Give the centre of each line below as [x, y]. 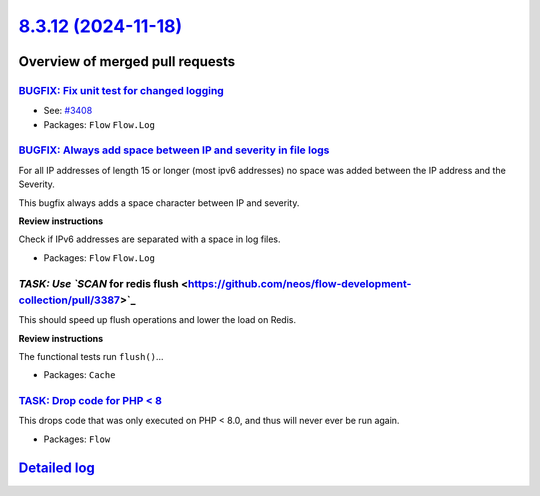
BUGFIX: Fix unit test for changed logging [121, 90]
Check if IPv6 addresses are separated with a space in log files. [149, 239]
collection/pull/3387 [69, 300]
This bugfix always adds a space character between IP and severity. [159, 202]
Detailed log [56, 467]
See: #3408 [68, 111]
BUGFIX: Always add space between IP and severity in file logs [174, 150]
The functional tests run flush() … [91, 356]
